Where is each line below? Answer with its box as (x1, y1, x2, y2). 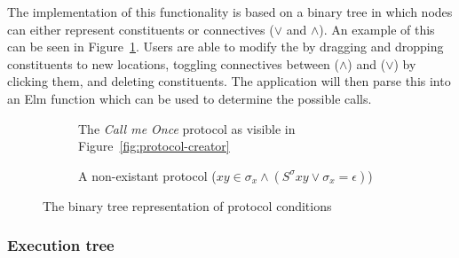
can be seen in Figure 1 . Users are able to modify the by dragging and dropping (7, 37, 444, 56)
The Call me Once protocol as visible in (78, 119, 296, 137)
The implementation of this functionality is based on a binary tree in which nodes (7, 3, 453, 20)
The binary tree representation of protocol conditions (43, 196, 332, 215)
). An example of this (319, 20, 435, 38)
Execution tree (7, 234, 115, 256)
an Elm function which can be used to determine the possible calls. (7, 89, 372, 107)
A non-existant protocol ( (78, 166, 217, 184)
